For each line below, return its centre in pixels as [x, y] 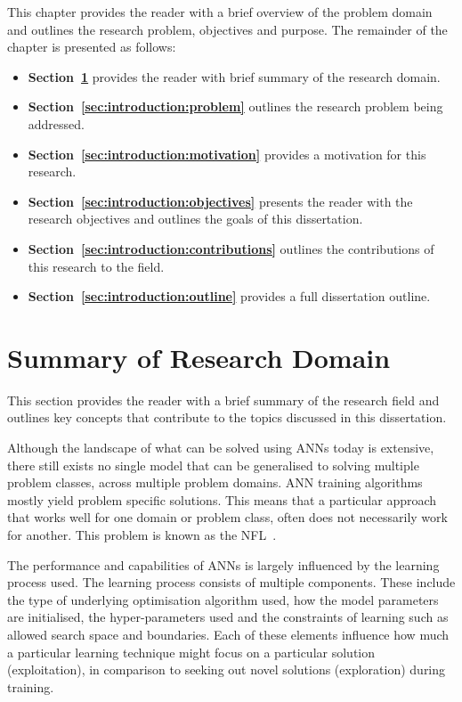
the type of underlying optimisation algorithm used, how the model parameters [223, 599]
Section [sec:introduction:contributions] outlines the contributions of [231, 248]
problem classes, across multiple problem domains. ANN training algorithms [215, 482]
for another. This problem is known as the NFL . [142, 535]
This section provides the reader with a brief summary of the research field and [223, 400]
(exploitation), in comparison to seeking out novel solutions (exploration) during [227, 669]
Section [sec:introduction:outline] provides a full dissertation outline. [229, 296]
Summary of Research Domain [199, 357]
